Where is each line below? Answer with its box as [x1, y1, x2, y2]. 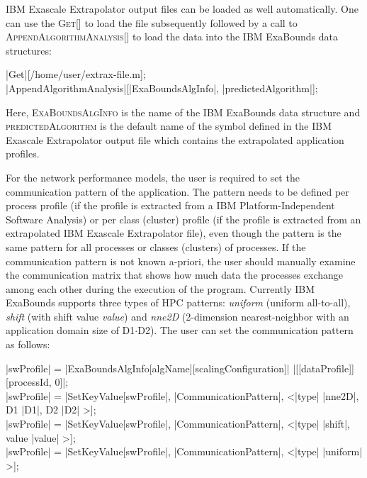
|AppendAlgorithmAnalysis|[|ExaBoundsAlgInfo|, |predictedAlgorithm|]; [6, 80, 318, 95]
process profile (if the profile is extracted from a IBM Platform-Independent [6, 198, 335, 213]
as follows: [6, 337, 50, 352]
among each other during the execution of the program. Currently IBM [6, 281, 315, 296]
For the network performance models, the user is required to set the [6, 169, 300, 184]
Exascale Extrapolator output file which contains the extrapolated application [6, 132, 344, 147]
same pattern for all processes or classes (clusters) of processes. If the [6, 239, 306, 254]
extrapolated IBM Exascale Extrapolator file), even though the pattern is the [6, 226, 341, 240]
